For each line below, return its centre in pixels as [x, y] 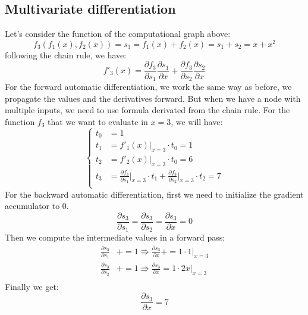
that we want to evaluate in [98, 121]
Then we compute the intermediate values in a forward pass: [115, 237]
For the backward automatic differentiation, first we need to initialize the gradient [154, 194]
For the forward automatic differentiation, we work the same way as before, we [148, 86]
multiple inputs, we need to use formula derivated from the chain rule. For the [147, 110]
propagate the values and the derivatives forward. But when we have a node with [153, 98]
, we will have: [197, 121]
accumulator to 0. [37, 206]
